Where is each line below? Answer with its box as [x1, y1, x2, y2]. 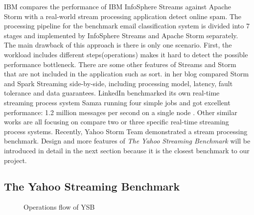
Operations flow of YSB [23, 202, 95, 212]
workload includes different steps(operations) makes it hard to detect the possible [4, 49, 248, 59]
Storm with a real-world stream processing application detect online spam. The [4, 11, 242, 21]
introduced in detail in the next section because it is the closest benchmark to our [4, 145, 250, 155]
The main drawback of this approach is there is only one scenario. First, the [4, 40, 232, 50]
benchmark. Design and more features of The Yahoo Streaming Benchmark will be [4, 136, 251, 146]
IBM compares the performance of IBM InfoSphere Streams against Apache [4, 1, 231, 11]
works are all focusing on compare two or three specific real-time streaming [4, 117, 229, 127]
